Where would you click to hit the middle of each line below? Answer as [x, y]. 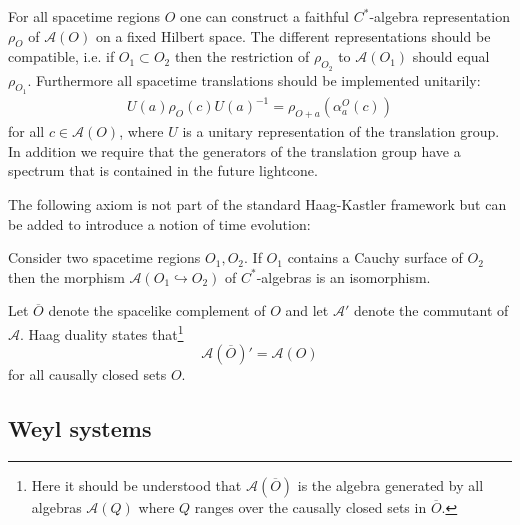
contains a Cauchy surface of [375, 257]
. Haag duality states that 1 [102, 332]
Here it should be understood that [136, 484]
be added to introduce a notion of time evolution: [159, 223]
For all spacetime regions [84, 16]
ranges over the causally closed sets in [310, 506]
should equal [451, 56]
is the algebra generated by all [390, 484]
